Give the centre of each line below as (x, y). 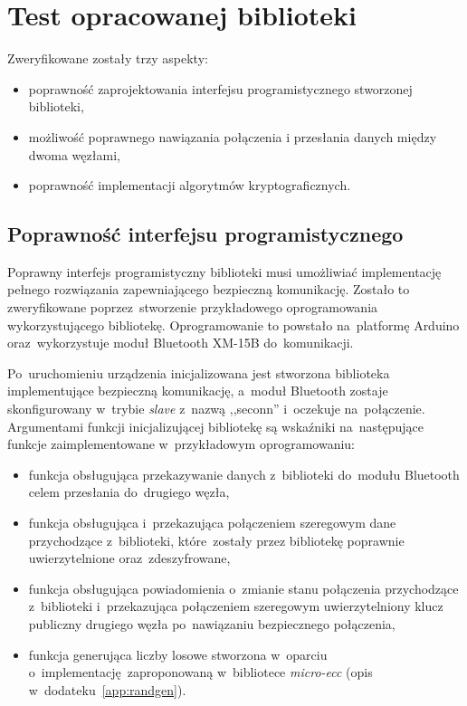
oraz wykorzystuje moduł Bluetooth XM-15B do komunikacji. (181, 343)
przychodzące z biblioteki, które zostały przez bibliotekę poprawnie (216, 540)
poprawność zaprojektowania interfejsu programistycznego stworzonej (220, 88)
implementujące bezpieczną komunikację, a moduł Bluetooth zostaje (198, 391)
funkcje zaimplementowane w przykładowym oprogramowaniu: (181, 444)
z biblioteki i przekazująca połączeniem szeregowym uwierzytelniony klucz (236, 606)
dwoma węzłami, (74, 154)
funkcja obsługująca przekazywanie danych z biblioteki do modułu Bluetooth (244, 474)
